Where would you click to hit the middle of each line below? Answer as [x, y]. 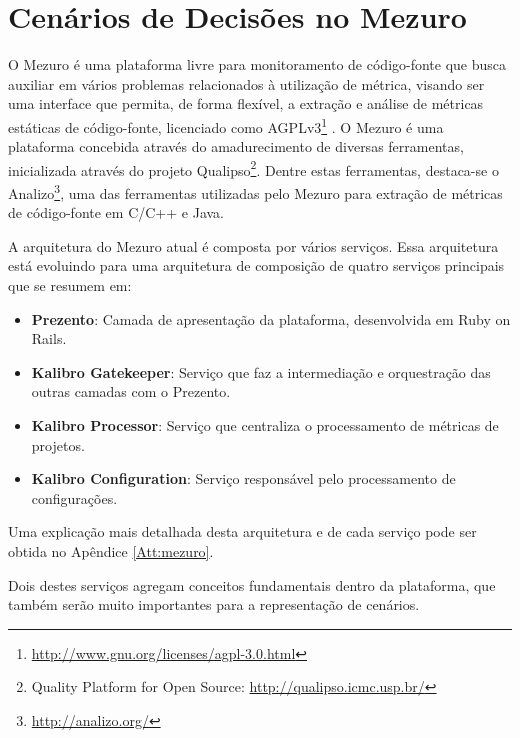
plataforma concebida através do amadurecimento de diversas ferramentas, [236, 146]
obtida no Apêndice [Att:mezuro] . [111, 550]
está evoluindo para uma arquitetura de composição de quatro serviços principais [256, 265]
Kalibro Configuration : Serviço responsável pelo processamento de [243, 478]
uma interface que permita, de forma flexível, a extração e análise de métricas [246, 103]
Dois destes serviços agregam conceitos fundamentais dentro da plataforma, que [252, 584]
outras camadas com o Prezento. [131, 391]
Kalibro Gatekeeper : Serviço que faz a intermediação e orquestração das [261, 371]
